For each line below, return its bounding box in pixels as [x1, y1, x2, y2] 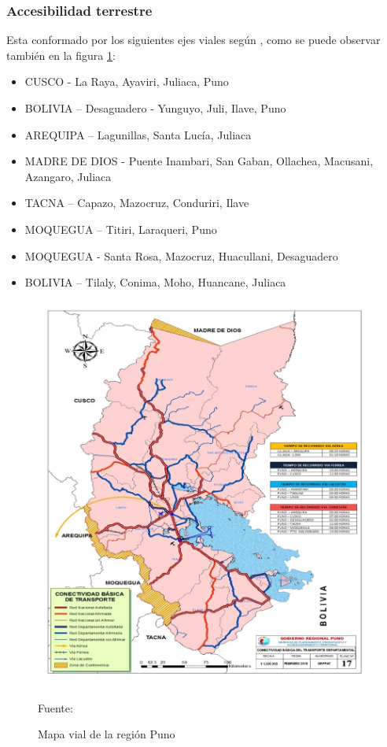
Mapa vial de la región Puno [38, 726, 175, 742]
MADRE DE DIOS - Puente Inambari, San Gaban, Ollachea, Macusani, [24, 153, 374, 169]
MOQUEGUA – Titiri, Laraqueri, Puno [24, 220, 217, 237]
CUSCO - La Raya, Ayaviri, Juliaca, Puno [24, 73, 229, 90]
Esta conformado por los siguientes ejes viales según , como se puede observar [6, 31, 381, 48]
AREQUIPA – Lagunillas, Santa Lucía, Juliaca [24, 126, 252, 142]
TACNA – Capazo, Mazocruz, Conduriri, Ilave [24, 194, 249, 211]
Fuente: [38, 699, 73, 716]
